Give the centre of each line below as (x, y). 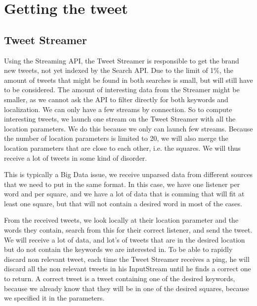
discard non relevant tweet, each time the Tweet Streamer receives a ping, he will (127, 259)
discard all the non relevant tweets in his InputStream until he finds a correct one (128, 269)
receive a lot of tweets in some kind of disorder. (76, 157)
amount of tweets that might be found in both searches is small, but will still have (128, 80)
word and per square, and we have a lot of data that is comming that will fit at (124, 194)
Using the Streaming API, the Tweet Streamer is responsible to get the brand (122, 60)
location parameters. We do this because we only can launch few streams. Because (128, 128)
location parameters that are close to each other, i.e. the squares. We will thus (122, 148)
